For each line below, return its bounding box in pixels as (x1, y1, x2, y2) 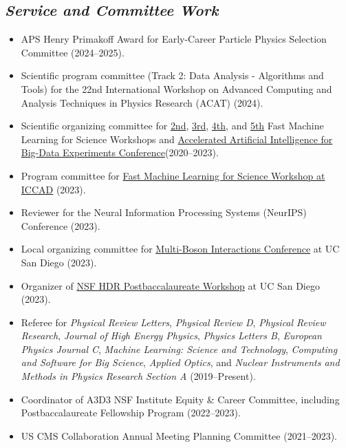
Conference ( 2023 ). (21, 218, 100, 233)
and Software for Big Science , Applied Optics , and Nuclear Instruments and (21, 355, 340, 370)
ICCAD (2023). (21, 182, 86, 196)
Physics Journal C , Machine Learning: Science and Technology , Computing (21, 341, 338, 356)
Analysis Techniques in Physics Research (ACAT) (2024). (21, 95, 263, 109)
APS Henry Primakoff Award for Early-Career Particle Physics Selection (21, 32, 327, 46)
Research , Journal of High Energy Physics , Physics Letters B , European (21, 328, 322, 343)
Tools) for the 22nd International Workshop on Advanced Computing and (21, 81, 332, 96)
